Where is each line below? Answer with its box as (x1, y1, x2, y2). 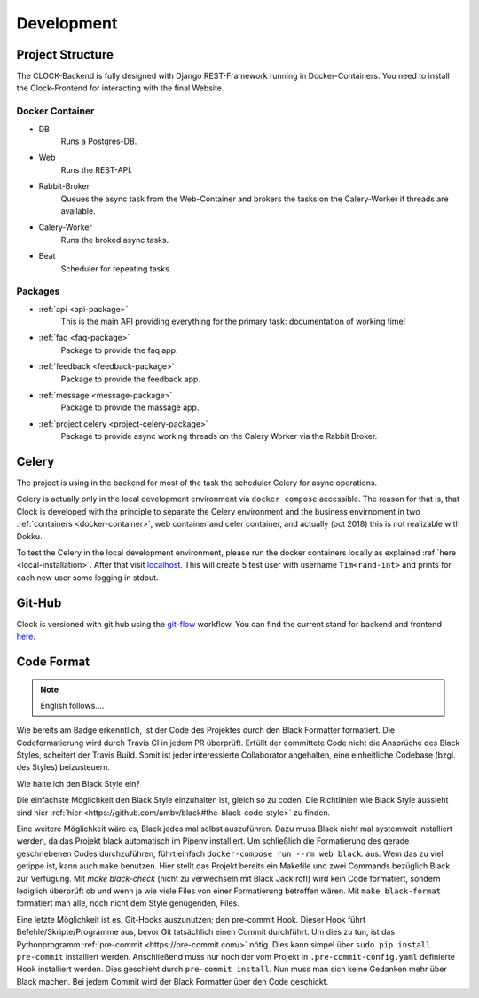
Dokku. (16, 530, 43, 541)
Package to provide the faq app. (60, 344, 178, 355)
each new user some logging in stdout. (16, 572, 159, 583)
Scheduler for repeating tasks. (60, 263, 172, 274)
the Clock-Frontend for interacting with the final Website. (16, 83, 224, 93)
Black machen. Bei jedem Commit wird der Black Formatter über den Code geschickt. (16, 976, 329, 986)
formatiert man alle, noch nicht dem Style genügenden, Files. (16, 898, 239, 908)
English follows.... (40, 700, 105, 711)
